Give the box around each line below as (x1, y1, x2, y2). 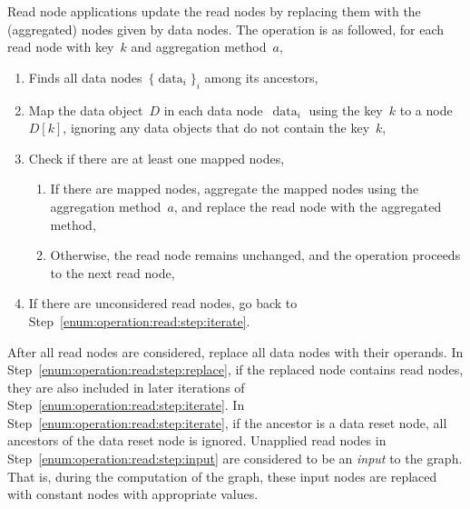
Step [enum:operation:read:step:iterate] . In (7, 395, 245, 414)
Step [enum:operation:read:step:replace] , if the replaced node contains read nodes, (7, 360, 464, 379)
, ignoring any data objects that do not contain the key (63, 118, 370, 137)
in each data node (163, 100, 263, 119)
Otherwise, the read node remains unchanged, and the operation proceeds (50, 245, 461, 264)
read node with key (7, 37, 114, 56)
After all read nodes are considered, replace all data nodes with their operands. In (7, 342, 464, 361)
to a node (399, 100, 453, 119)
